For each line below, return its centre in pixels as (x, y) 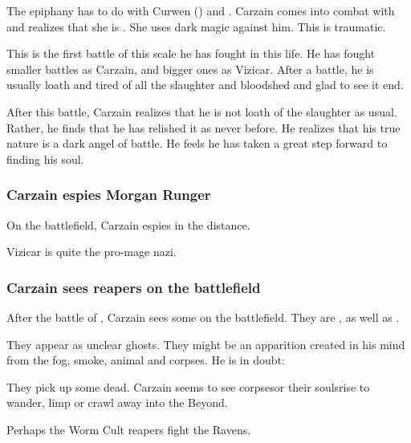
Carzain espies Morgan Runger (109, 195)
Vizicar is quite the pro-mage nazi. (92, 252)
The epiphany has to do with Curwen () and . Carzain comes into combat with (201, 10)
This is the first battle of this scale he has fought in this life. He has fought (191, 53)
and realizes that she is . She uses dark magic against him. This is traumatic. (196, 26)
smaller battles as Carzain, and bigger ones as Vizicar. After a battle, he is (190, 69)
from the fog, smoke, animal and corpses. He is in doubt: (146, 360)
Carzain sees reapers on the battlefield (134, 287)
